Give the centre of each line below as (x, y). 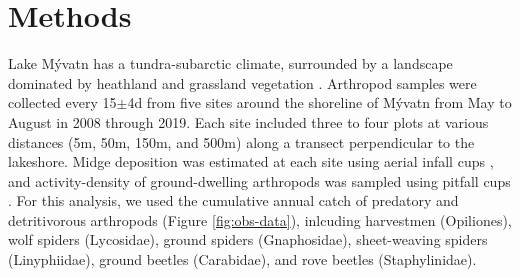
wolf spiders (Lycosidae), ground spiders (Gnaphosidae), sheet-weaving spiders (248, 239)
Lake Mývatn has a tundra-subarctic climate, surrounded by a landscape (230, 63)
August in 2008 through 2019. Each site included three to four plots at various (248, 121)
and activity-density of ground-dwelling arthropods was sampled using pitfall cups (259, 180)
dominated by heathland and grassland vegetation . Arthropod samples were (242, 82)
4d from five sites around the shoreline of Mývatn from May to (319, 102)
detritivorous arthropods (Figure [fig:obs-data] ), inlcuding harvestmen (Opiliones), (260, 219)
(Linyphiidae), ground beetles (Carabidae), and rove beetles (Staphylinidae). (242, 259)
